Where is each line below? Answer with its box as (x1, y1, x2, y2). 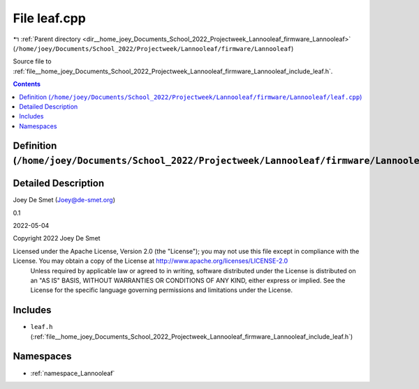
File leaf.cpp (13, 10, 87, 26)
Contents (13, 80, 41, 89)
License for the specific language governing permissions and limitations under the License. (30, 286, 293, 294)
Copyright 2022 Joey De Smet (13, 234, 101, 243)
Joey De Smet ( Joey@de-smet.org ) (13, 196, 115, 204)
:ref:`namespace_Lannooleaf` (30, 369, 115, 377)
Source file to (13, 57, 52, 66)
